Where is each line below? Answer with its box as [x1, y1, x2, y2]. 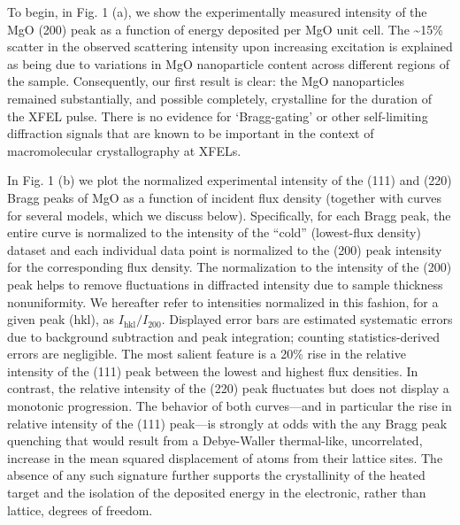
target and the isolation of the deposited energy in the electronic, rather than [7, 483, 426, 502]
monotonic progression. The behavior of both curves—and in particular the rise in [7, 397, 452, 415]
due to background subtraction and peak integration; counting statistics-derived [7, 327, 440, 345]
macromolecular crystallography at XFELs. [7, 141, 241, 159]
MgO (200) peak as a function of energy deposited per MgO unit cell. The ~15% [7, 19, 443, 38]
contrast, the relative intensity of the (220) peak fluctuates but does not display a [7, 379, 449, 398]
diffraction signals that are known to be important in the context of [7, 124, 374, 143]
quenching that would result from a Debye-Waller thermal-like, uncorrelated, [7, 431, 423, 450]
